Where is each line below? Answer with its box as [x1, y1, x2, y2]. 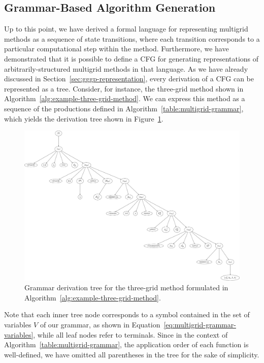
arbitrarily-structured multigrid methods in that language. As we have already [4, 63, 248, 74]
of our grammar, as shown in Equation [40, 319, 160, 329]
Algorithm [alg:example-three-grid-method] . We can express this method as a [4, 93, 245, 104]
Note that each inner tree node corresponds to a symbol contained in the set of [4, 309, 250, 320]
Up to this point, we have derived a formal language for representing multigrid [4, 23, 248, 34]
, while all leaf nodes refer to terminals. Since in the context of [33, 329, 228, 340]
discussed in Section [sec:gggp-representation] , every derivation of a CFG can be [4, 73, 254, 84]
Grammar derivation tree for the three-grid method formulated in [24, 282, 228, 293]
